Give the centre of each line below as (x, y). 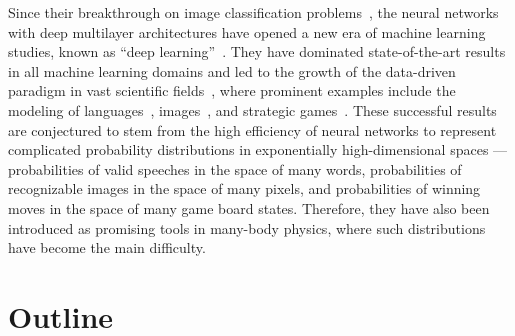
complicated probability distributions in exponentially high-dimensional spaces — (258, 149)
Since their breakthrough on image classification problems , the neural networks (253, 12)
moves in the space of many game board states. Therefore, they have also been (249, 207)
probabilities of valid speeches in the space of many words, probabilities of (235, 168)
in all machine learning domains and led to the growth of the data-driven (232, 70)
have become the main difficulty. (107, 247)
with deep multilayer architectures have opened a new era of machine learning (247, 31)
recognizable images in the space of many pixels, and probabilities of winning (244, 188)
